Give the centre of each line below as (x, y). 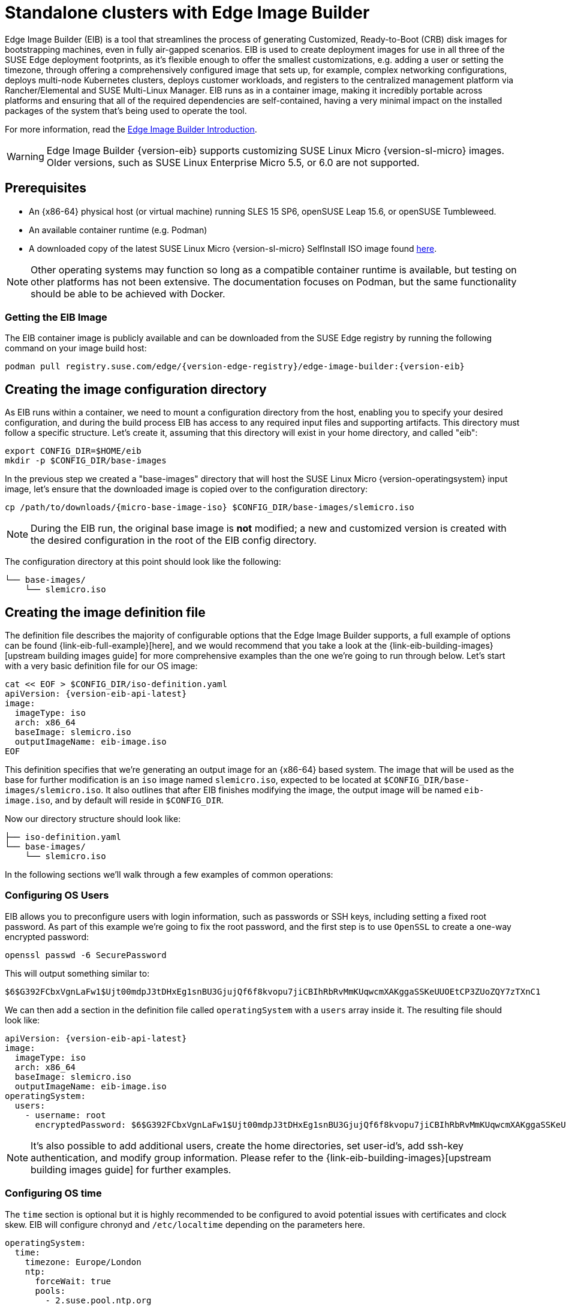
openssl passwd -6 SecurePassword (86, 955)
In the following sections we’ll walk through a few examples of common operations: (169, 875)
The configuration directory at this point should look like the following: (143, 562)
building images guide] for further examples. (131, 1169)
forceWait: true (73, 1281)
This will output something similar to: (77, 973)
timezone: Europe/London (83, 1262)
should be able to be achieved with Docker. (128, 293)
